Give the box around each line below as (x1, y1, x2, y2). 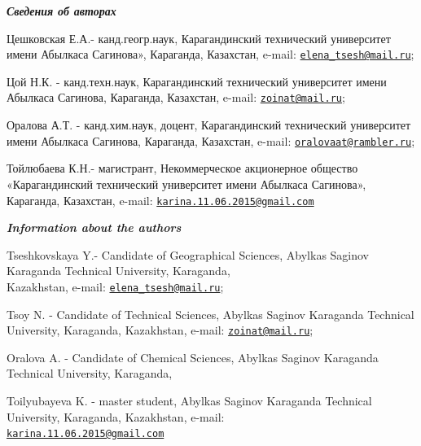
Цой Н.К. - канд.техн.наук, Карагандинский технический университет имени (7, 72, 387, 90)
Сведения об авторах (7, 2, 116, 19)
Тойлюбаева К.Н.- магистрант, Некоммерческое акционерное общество (7, 160, 358, 177)
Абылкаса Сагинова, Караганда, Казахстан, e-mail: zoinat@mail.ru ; (7, 89, 345, 106)
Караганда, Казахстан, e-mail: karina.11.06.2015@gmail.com (7, 191, 314, 208)
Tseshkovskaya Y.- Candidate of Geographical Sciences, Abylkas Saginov (7, 246, 370, 263)
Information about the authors (7, 219, 182, 236)
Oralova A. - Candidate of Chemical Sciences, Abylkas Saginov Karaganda (7, 348, 379, 365)
